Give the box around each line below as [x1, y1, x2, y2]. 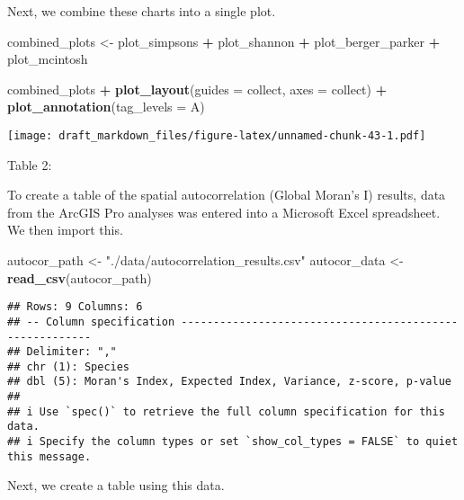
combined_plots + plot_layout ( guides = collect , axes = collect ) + [7, 79, 388, 98]
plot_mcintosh [7, 49, 88, 68]
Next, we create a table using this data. [7, 476, 225, 495]
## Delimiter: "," [7, 345, 117, 359]
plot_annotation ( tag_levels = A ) [7, 97, 205, 116]
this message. [7, 450, 92, 463]
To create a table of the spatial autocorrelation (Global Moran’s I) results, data [7, 185, 446, 204]
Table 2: [7, 155, 52, 174]
